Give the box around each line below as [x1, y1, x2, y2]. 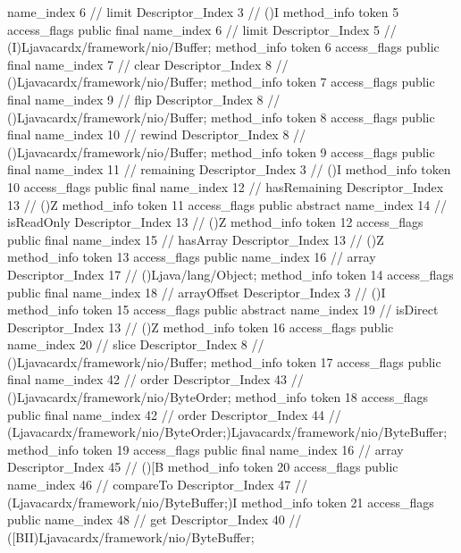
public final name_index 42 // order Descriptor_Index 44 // [7, 405, 341, 423]
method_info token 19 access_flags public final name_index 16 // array [7, 440, 404, 458]
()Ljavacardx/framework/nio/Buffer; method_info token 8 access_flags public [7, 107, 435, 126]
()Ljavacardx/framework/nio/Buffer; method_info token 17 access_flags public [7, 352, 441, 371]
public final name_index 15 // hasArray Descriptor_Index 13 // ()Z [7, 230, 384, 248]
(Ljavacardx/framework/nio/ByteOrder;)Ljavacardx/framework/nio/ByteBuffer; [7, 423, 448, 441]
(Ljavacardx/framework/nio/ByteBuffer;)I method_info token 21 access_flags [7, 492, 434, 511]
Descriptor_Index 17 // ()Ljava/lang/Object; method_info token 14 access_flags [7, 264, 454, 283]
